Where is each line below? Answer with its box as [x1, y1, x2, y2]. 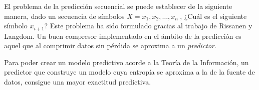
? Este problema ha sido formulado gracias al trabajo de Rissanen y [44, 20, 252, 31]
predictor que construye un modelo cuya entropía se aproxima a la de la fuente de [4, 67, 255, 77]
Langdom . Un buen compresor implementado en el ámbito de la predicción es [4, 30, 241, 41]
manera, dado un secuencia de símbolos [4, 10, 125, 21]
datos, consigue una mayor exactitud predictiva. [4, 77, 151, 87]
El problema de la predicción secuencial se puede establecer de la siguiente [4, 1, 232, 11]
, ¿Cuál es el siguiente [180, 10, 247, 21]
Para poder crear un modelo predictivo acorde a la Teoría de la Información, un [4, 57, 249, 67]
